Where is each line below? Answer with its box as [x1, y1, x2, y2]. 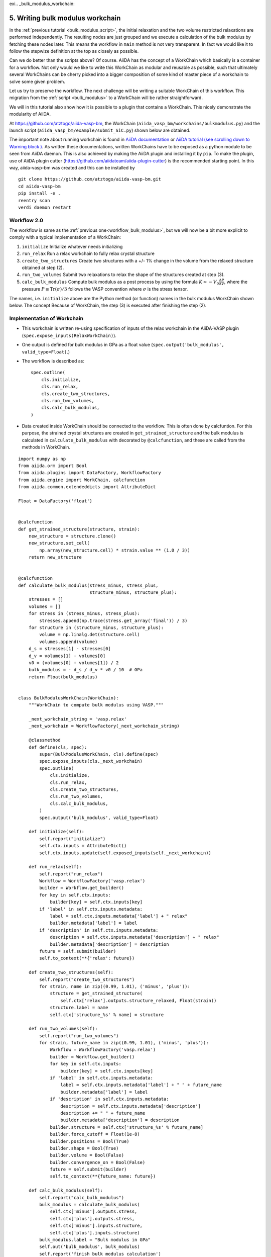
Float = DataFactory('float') [18, 498, 93, 504]
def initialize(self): [28, 829, 85, 835]
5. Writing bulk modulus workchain [9, 14, 121, 22]
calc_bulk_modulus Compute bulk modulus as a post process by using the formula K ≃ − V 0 [22, 279, 219, 286]
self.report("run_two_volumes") [39, 1033, 119, 1038]
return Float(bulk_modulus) [28, 674, 98, 680]
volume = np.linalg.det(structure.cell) [39, 632, 140, 638]
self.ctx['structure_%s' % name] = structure [50, 1012, 164, 1018]
